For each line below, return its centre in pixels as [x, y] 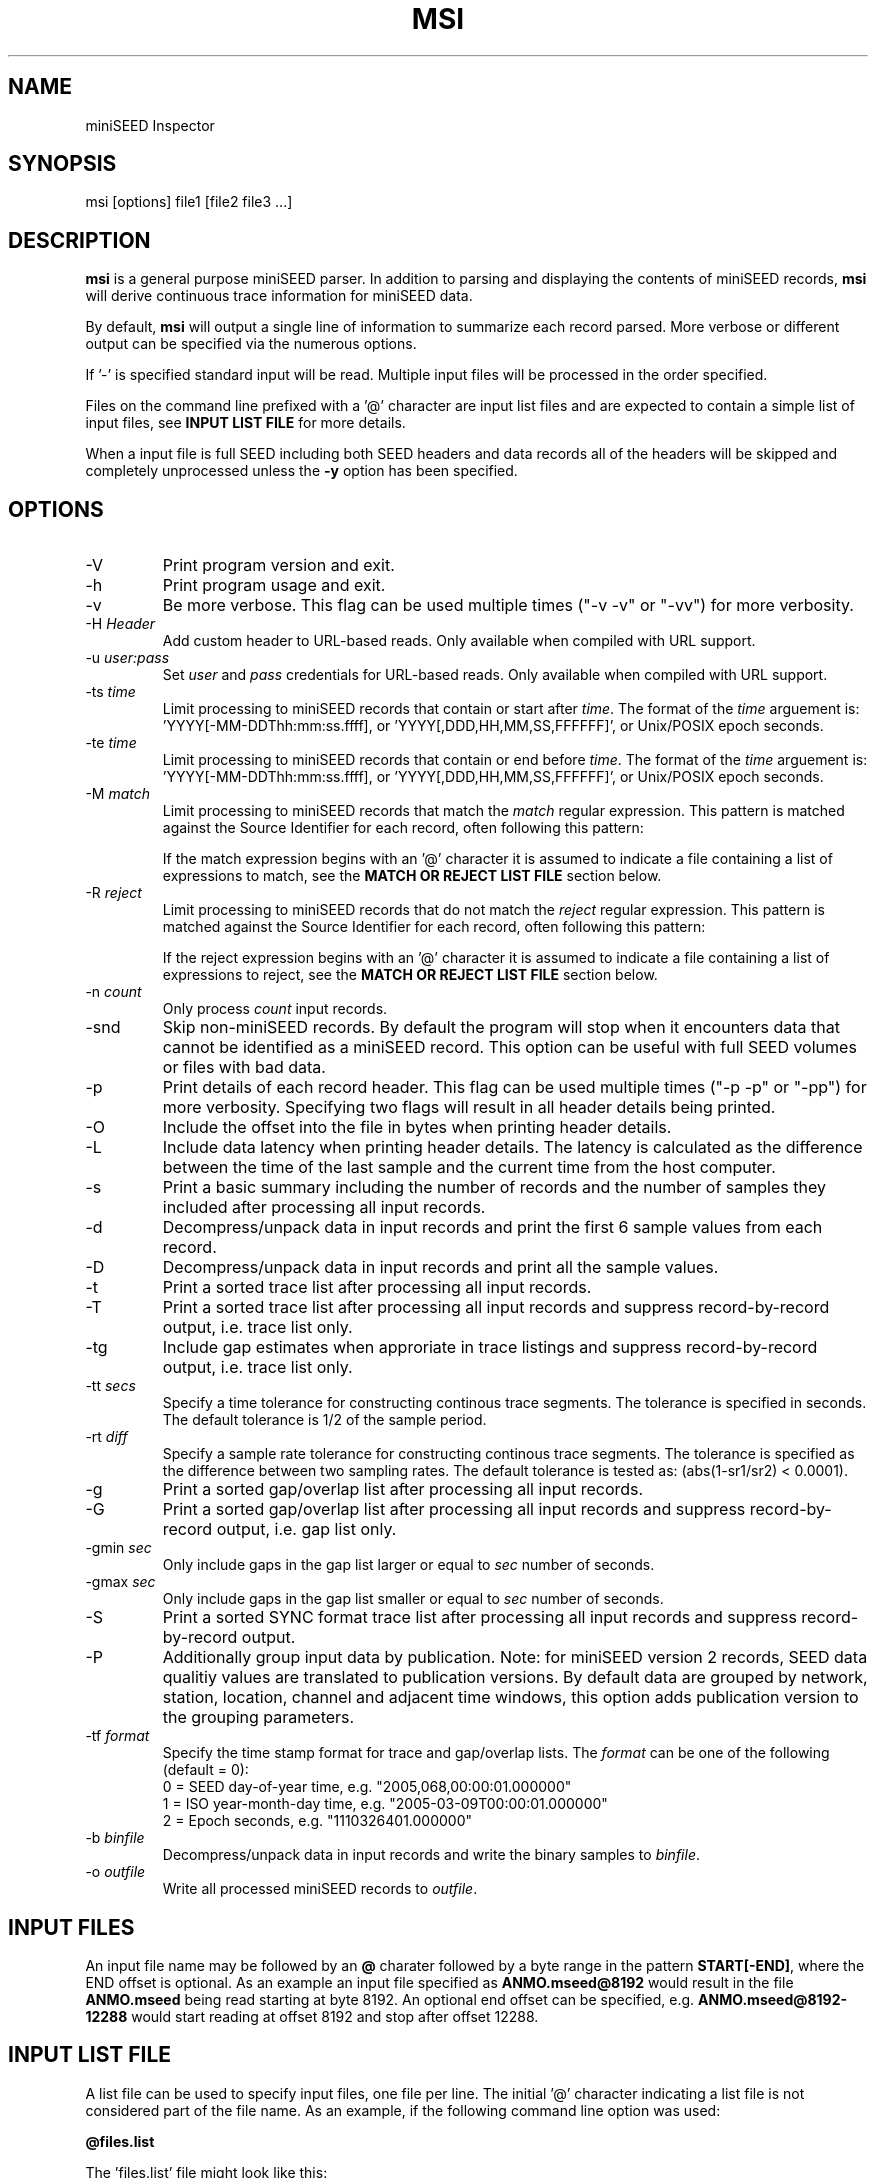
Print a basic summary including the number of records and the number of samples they [494, 1187]
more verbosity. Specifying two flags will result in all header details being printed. [469, 1107]
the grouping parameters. [258, 1717]
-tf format [117, 1736]
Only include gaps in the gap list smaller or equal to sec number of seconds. [413, 1599]
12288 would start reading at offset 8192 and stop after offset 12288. [312, 2016]
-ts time [110, 692]
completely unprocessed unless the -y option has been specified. [301, 471]
